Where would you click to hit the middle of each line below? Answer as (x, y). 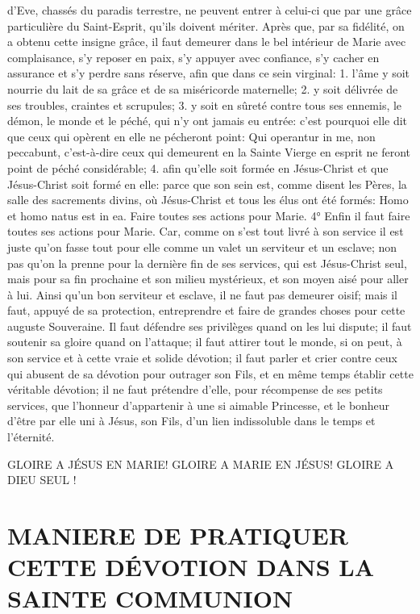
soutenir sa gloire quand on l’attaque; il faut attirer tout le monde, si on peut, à (205, 342)
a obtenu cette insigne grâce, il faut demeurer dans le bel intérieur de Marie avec (207, 42)
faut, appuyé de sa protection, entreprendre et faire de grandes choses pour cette (206, 310)
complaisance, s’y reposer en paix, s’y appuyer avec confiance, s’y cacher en (193, 57)
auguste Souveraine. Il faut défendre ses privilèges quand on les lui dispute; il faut (210, 326)
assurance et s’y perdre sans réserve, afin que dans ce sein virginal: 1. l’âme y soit (209, 73)
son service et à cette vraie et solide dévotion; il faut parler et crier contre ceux (202, 358)
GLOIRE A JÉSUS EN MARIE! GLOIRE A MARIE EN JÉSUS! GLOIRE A (201, 464)
